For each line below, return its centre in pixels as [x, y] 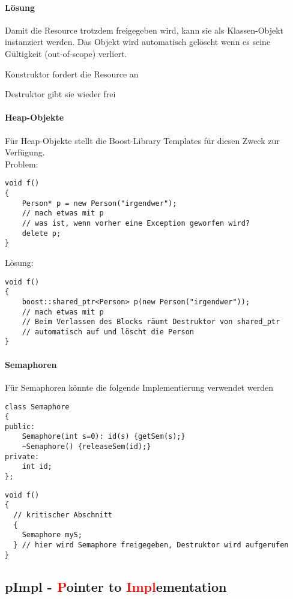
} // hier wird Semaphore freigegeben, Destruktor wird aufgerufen [151, 545]
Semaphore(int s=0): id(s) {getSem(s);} [104, 437]
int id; [37, 467]
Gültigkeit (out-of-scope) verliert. [66, 53]
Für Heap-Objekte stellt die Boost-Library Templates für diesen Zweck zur [142, 140]
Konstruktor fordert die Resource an [72, 74]
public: [20, 426]
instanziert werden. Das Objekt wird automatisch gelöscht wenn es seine [138, 42]
